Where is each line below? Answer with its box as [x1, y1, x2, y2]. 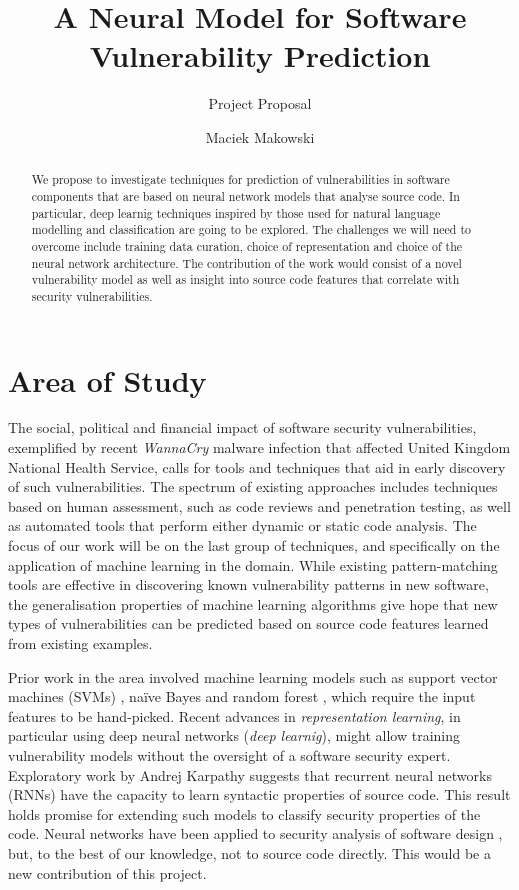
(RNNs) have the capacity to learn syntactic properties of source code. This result [8, 784, 511, 805]
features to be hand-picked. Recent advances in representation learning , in [8, 705, 461, 726]
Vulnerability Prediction [89, 35, 431, 76]
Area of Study [8, 359, 207, 400]
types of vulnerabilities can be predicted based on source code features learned [8, 613, 489, 634]
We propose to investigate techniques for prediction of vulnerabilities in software [31, 171, 450, 188]
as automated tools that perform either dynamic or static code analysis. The [8, 515, 477, 536]
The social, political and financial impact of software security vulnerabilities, [8, 417, 477, 438]
